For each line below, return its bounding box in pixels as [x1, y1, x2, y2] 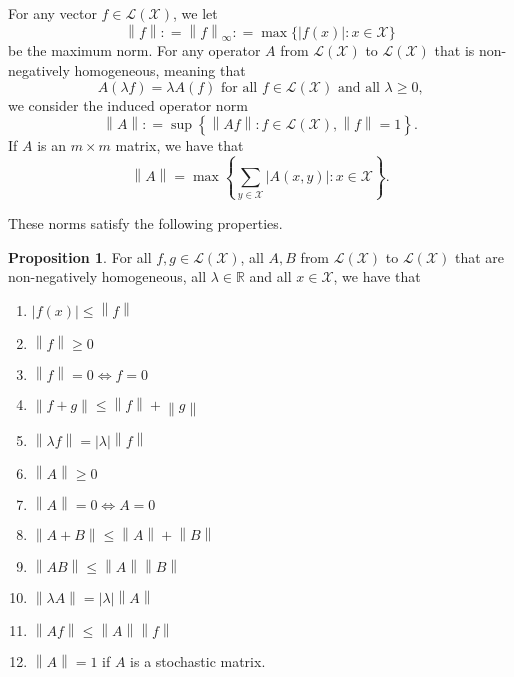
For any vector [8, 3, 97, 23]
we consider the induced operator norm [8, 94, 248, 115]
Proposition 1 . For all [8, 246, 152, 267]
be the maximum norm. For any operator [8, 40, 261, 61]
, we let [173, 3, 218, 23]
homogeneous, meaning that [74, 59, 246, 80]
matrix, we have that [115, 135, 244, 156]
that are [455, 246, 505, 267]
